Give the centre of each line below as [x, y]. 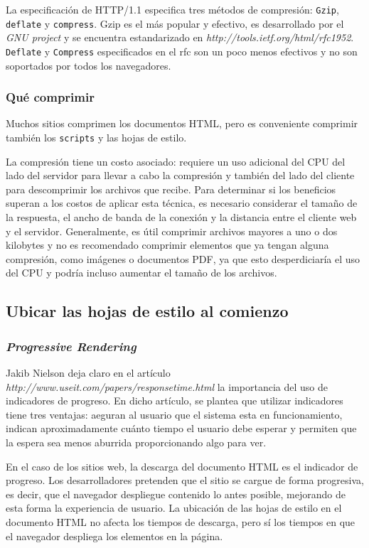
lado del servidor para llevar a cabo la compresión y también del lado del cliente [180, 175]
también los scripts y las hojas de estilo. [96, 137]
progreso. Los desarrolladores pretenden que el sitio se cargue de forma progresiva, [185, 480]
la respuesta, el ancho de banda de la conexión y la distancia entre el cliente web [181, 217]
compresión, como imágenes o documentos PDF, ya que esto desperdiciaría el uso [183, 258]
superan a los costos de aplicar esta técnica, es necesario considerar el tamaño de [182, 203]
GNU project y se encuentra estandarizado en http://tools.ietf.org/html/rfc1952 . [180, 37]
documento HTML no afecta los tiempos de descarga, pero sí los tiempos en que [181, 521]
